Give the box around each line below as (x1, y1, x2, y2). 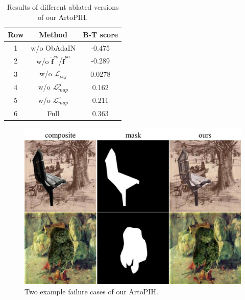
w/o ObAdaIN (31, 42, 76, 53)
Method (39, 29, 67, 40)
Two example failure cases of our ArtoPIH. (24, 286, 158, 296)
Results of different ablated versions (7, 2, 119, 12)
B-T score (83, 29, 118, 40)
